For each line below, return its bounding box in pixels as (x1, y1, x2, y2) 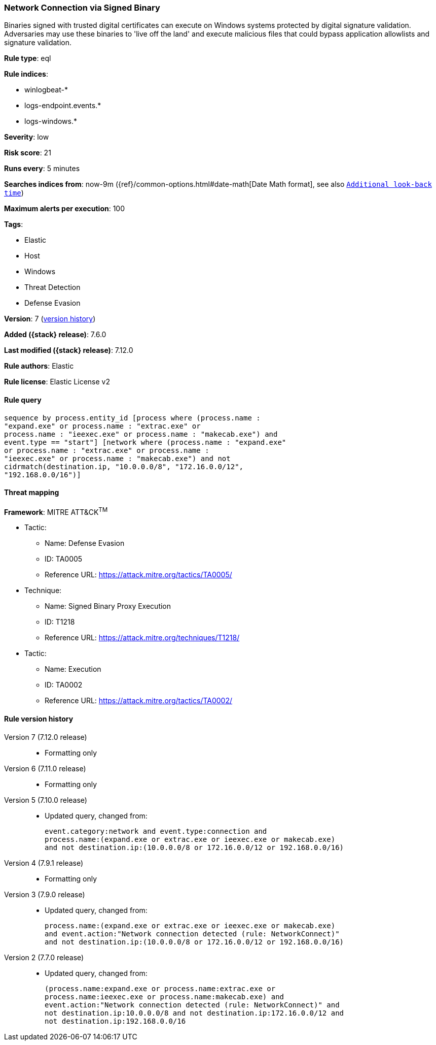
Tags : (4, 220, 23, 229)
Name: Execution (45, 665, 101, 674)
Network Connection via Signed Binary (4, 3, 160, 13)
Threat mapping (4, 488, 59, 497)
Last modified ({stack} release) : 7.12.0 (4, 346, 133, 355)
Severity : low (4, 133, 49, 142)
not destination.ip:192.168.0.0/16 (45, 1017, 186, 1025)
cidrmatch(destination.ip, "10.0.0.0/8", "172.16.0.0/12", (4, 462, 244, 471)
